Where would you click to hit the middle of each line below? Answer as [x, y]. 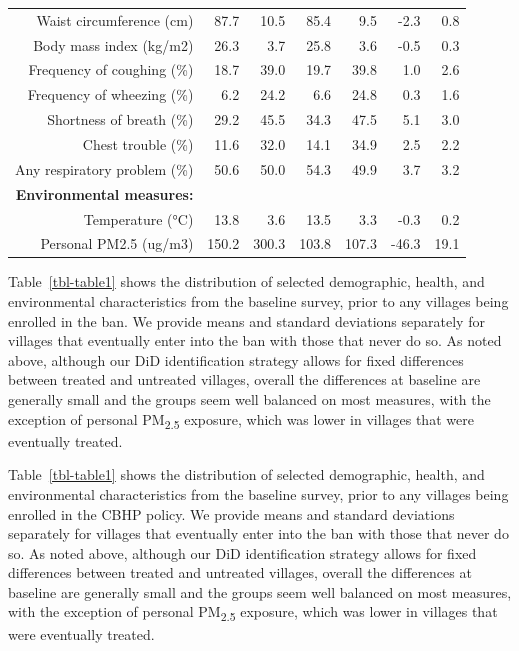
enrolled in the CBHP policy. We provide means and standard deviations [231, 513]
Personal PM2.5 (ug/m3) [117, 243]
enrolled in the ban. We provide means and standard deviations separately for [246, 320]
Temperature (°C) [138, 218]
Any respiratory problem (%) [104, 168]
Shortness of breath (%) [120, 119]
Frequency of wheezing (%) [110, 94]
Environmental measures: [104, 193]
